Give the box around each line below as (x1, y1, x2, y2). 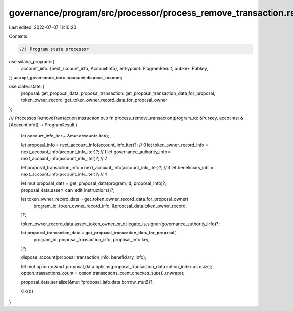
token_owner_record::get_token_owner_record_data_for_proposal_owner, (21, 97, 168, 103)
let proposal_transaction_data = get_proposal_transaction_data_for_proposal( (21, 230, 176, 236)
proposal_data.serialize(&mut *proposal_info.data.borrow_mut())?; (21, 279, 154, 285)
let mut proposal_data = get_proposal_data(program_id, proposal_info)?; (21, 180, 166, 186)
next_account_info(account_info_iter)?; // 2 (21, 155, 107, 161)
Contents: (9, 33, 29, 39)
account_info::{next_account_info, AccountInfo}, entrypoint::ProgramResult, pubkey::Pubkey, (21, 66, 209, 72)
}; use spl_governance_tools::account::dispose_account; (9, 75, 122, 80)
